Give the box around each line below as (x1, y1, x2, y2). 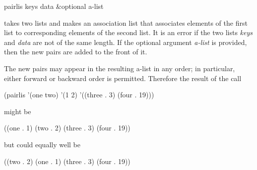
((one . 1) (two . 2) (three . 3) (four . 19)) (4, 123, 130, 133)
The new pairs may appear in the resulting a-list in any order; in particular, (4, 63, 235, 73)
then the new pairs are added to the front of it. (4, 46, 147, 57)
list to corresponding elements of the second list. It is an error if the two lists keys (4, 27, 253, 38)
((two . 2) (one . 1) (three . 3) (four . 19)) (4, 156, 130, 166)
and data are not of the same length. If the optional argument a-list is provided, (4, 37, 247, 47)
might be (4, 106, 31, 116)
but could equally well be (4, 139, 81, 149)
